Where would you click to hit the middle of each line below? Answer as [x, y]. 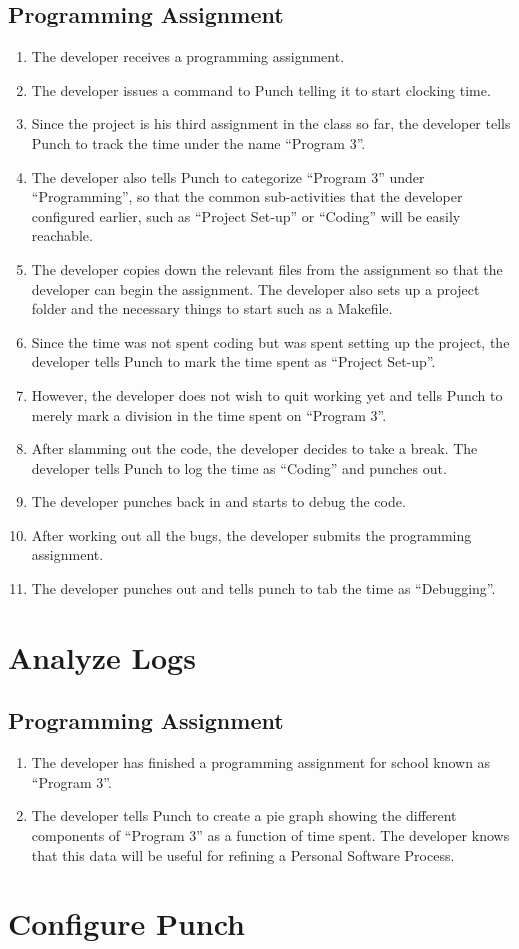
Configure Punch [126, 923]
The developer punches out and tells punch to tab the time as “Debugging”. [263, 588]
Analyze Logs [102, 656]
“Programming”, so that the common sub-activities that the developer [247, 196]
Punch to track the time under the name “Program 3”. [198, 142]
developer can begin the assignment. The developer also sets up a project [255, 288]
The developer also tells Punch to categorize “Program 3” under [228, 176]
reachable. [62, 235]
